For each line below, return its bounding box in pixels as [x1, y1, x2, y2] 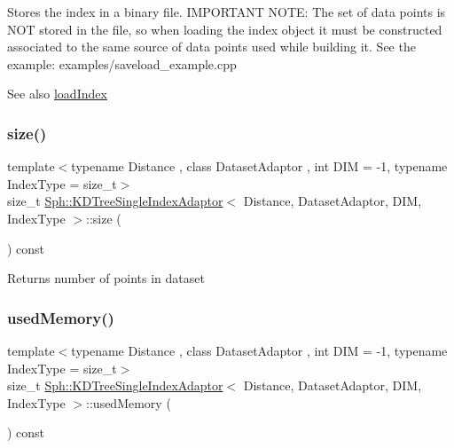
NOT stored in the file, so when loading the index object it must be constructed [7, 20, 442, 38]
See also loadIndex [7, 84, 107, 103]
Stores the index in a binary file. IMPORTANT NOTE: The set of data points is [7, 3, 446, 20]
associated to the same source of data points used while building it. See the [7, 37, 416, 56]
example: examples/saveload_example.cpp [7, 54, 237, 73]
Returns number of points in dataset [7, 269, 205, 287]
